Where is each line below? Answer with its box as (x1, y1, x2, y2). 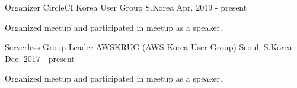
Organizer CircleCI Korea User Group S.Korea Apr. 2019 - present (5, 1, 247, 13)
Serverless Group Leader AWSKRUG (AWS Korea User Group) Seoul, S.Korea (5, 41, 292, 53)
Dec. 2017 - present (5, 52, 75, 64)
